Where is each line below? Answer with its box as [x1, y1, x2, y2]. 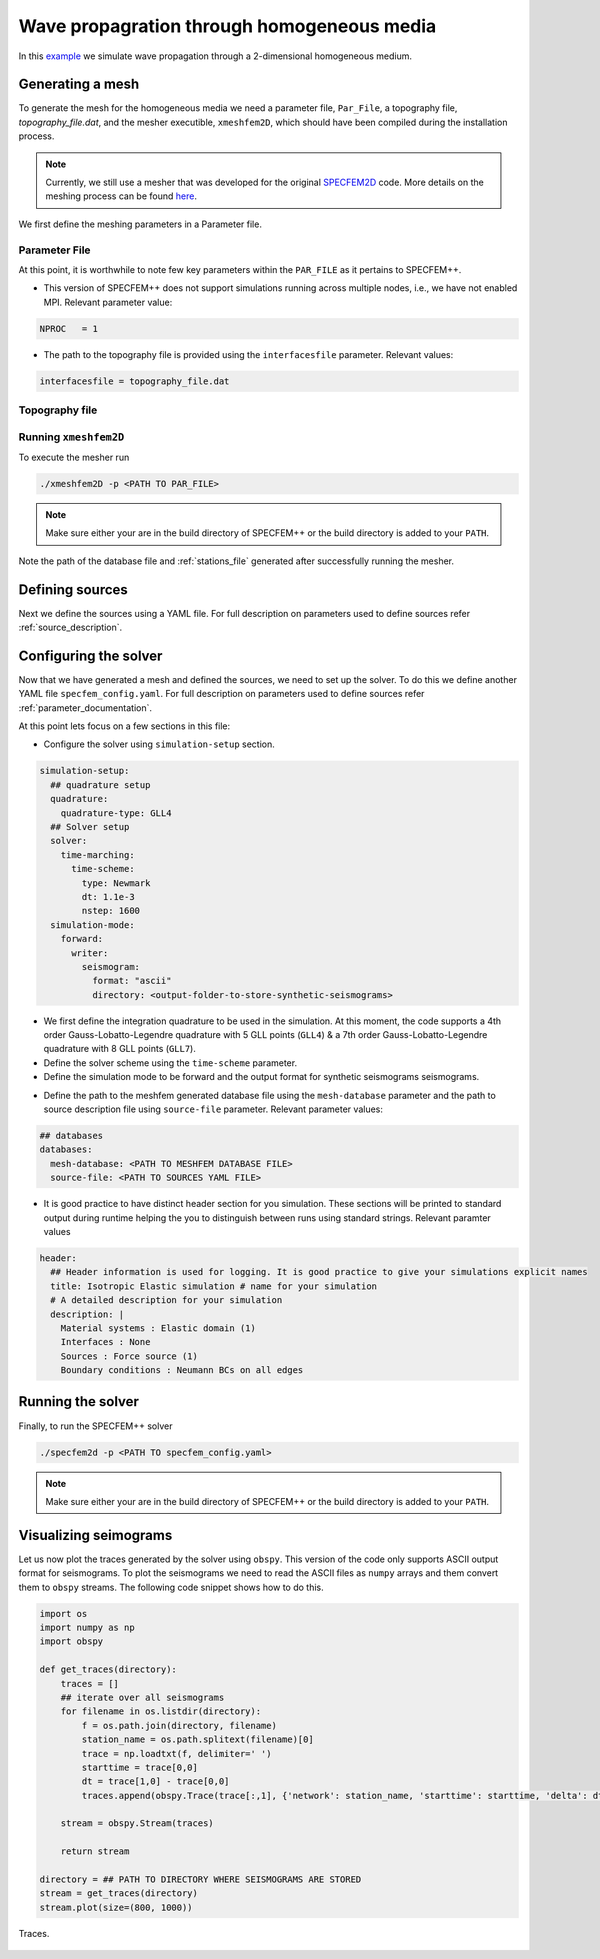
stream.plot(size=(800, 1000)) [39, 1901, 194, 1913]
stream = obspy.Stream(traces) [60, 1818, 214, 1829]
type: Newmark [81, 877, 151, 889]
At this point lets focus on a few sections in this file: [18, 720, 231, 732]
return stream [60, 1846, 130, 1857]
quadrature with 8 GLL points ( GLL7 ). [43, 1043, 197, 1055]
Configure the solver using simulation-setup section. [43, 738, 275, 750]
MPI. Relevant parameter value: [43, 296, 173, 308]
